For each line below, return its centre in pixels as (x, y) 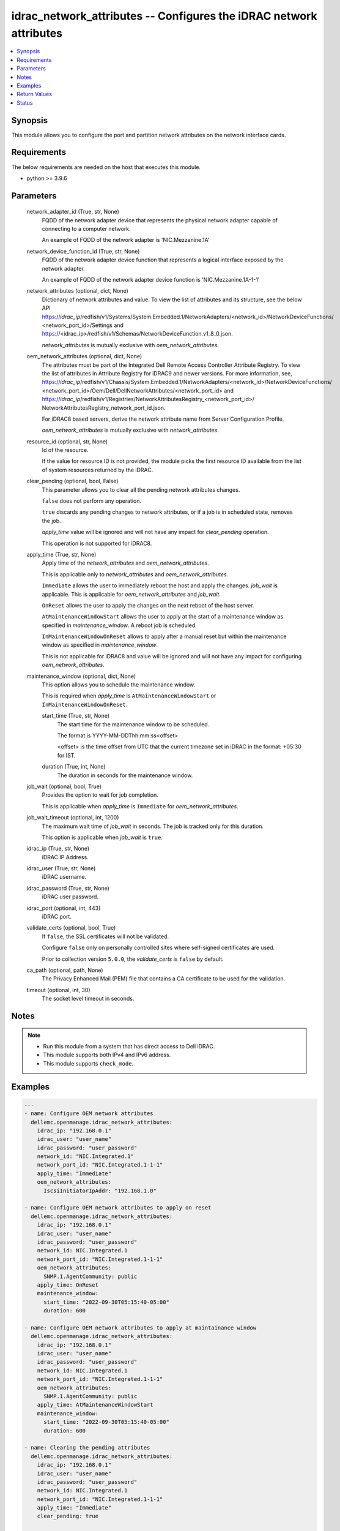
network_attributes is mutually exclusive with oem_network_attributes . (131, 345)
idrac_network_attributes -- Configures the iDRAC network (164, 16)
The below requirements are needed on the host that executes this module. (106, 167)
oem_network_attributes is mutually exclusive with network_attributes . (131, 430)
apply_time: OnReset (68, 1285)
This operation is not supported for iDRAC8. (97, 543)
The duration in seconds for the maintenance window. (125, 775)
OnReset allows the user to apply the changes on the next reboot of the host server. (148, 605)
